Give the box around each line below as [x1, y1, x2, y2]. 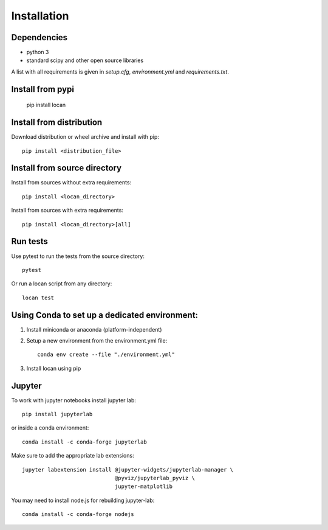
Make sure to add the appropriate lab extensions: [11, 452, 134, 459]
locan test [22, 294, 55, 301]
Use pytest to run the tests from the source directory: [11, 253, 145, 260]
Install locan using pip [26, 364, 81, 372]
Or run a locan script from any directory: [11, 280, 112, 287]
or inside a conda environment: [11, 424, 89, 431]
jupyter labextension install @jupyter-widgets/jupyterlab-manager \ [22, 466, 234, 473]
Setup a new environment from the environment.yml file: [26, 337, 168, 344]
